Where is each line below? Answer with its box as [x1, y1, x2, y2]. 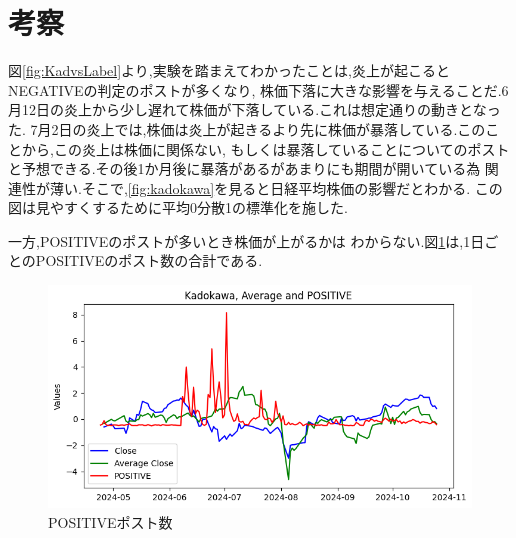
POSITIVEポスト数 [48, 511, 173, 532]
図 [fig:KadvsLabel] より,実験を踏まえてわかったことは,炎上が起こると [8, 60, 450, 81]
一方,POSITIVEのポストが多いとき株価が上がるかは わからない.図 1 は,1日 [8, 230, 485, 251]
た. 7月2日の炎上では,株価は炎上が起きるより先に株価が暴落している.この [8, 118, 486, 139]
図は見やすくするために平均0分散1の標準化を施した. [8, 197, 348, 218]
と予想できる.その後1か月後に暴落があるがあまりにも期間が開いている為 [8, 158, 481, 179]
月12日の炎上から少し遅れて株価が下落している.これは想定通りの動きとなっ [8, 99, 501, 120]
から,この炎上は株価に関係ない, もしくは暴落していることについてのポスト [21, 138, 510, 159]
